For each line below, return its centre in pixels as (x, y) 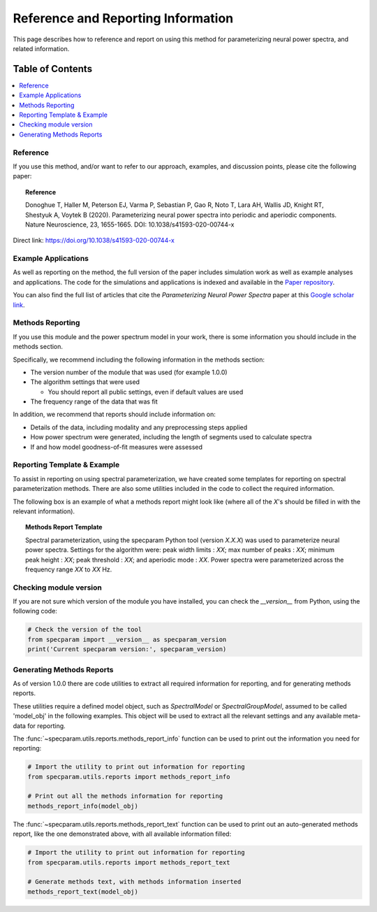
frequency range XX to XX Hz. (69, 569)
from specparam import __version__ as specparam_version (127, 639)
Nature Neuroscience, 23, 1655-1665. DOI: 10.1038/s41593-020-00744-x (130, 225)
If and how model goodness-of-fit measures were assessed (116, 447)
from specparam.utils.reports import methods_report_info (129, 777)
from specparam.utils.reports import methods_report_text (129, 862)
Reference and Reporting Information (123, 18)
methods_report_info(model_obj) (83, 806)
